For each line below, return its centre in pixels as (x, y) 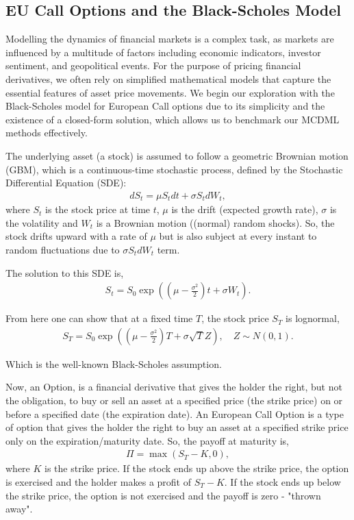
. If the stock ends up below (282, 482)
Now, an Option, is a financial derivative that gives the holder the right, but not (174, 387)
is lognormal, (313, 318)
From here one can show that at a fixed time (99, 318)
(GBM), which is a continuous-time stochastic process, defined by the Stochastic (174, 169)
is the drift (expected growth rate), (245, 209)
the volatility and (42, 222)
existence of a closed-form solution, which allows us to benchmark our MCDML (173, 119)
